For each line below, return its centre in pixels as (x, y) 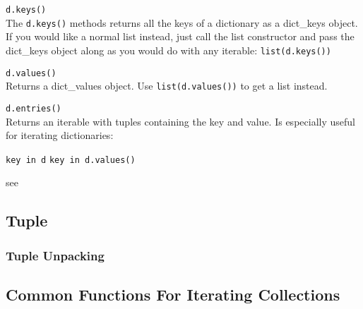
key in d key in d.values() (71, 160)
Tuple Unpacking (55, 255)
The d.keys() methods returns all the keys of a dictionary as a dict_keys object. (182, 22)
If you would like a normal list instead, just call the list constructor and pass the (180, 36)
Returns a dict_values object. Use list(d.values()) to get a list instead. (167, 86)
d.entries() (34, 108)
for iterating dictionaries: (60, 135)
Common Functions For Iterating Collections (173, 294)
